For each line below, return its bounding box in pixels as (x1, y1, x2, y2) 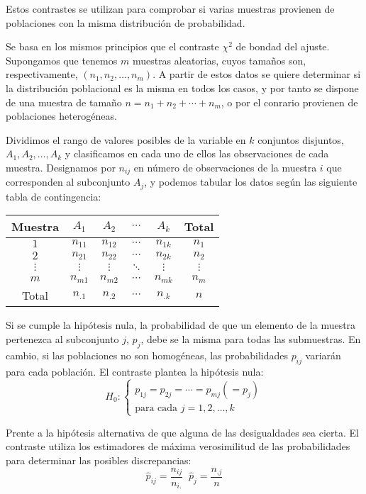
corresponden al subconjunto (6, 174, 131, 189)
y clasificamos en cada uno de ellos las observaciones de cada (65, 146, 329, 161)
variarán (305, 347, 341, 362)
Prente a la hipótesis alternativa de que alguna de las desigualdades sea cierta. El (6, 425, 359, 439)
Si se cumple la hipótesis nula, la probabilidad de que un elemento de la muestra (6, 318, 356, 332)
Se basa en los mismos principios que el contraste (6, 39, 219, 54)
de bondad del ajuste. (235, 39, 330, 54)
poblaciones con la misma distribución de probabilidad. (6, 15, 245, 30)
